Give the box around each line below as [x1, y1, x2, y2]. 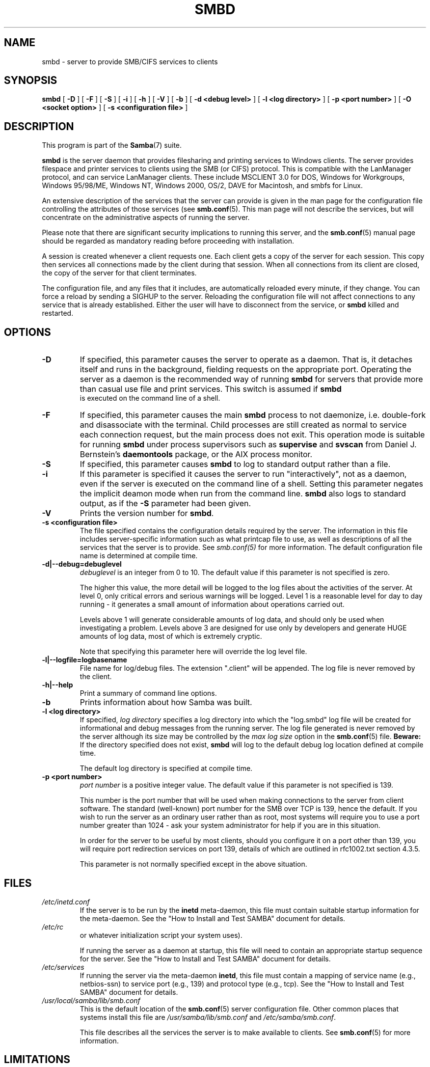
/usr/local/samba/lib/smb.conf [42, 996, 140, 1005]
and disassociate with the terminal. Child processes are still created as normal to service [80, 420, 407, 430]
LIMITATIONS [4, 1053, 71, 1066]
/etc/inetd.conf [42, 897, 90, 906]
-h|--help [42, 681, 73, 689]
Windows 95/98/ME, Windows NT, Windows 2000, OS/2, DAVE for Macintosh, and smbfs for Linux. [42, 181, 363, 190]
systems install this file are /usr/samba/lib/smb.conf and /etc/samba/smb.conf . [80, 1012, 336, 1021]
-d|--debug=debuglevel [42, 560, 122, 569]
